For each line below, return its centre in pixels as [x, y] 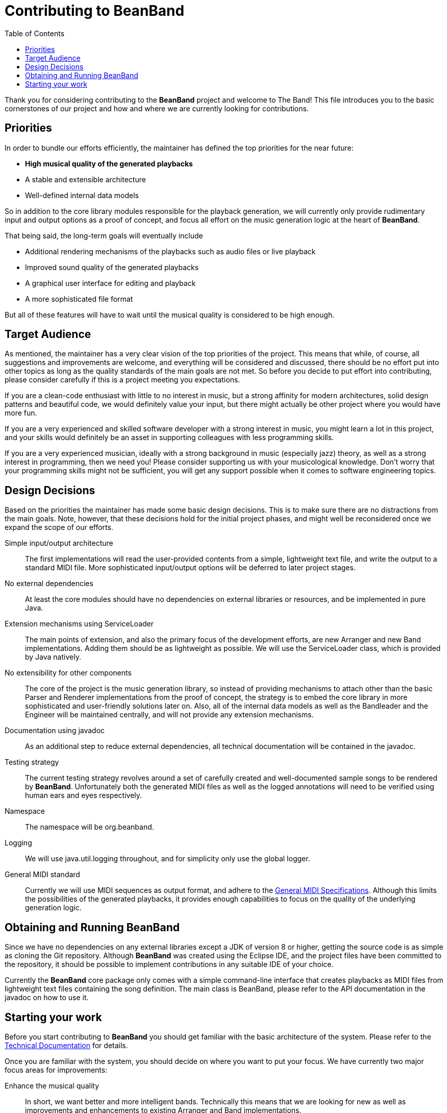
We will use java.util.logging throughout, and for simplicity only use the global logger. [168, 859]
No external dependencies [49, 584]
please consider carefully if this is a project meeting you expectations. [122, 380]
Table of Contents [35, 33]
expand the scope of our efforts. [59, 527]
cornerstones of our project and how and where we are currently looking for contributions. [157, 108]
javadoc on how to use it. [47, 998]
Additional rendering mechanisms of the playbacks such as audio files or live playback [170, 251]
